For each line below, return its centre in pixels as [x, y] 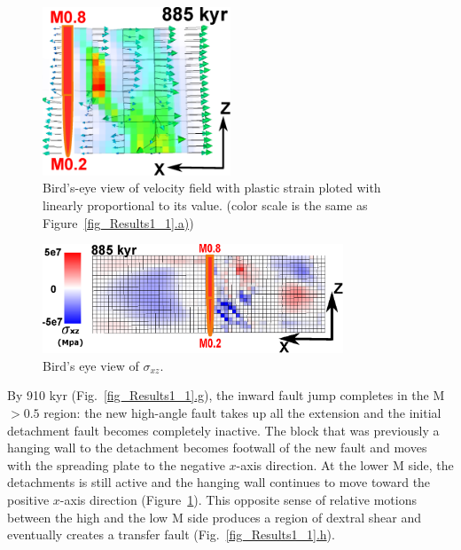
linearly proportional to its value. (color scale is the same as [205, 205]
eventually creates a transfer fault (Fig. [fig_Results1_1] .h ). [171, 534]
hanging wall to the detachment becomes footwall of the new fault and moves [217, 448]
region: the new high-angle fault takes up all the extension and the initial [242, 412]
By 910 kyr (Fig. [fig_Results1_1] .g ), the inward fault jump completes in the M [226, 395]
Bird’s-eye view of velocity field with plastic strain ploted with [212, 188]
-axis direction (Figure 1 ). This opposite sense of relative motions [238, 499]
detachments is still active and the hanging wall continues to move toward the [219, 482]
